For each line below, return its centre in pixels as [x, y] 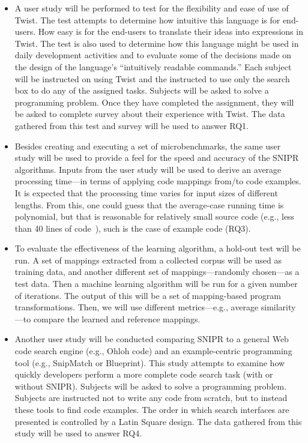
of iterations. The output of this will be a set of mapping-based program [148, 295]
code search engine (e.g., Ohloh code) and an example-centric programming [153, 351]
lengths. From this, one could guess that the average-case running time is [149, 204]
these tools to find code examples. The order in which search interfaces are [152, 409]
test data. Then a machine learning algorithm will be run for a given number [156, 284]
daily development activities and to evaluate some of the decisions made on [153, 55]
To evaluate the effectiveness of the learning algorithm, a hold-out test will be [158, 248]
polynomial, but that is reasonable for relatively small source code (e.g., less [155, 216]
